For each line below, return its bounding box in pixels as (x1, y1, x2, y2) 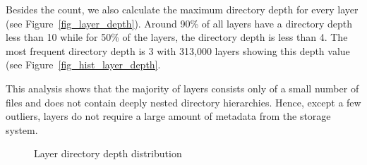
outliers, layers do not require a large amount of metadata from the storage (6, 109, 331, 123)
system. (6, 122, 38, 137)
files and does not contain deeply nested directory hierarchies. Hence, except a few (6, 94, 361, 109)
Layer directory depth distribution (34, 146, 182, 161)
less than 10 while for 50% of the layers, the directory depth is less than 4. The (6, 30, 348, 44)
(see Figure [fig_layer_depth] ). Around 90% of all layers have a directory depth (6, 16, 353, 30)
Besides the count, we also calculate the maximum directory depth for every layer (6, 2, 359, 16)
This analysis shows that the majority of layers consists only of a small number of (6, 80, 359, 95)
